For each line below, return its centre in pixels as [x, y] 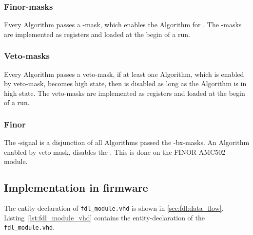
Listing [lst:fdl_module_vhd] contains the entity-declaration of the [104, 217]
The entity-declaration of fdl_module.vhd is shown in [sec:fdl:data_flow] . [114, 208]
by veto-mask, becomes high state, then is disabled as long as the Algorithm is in [125, 83]
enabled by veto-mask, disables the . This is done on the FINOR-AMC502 [115, 152]
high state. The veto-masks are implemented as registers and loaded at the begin [125, 93]
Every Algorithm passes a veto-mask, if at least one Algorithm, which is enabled [124, 74]
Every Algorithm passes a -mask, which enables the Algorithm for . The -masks [123, 25]
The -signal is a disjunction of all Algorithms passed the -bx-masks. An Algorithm [127, 142]
